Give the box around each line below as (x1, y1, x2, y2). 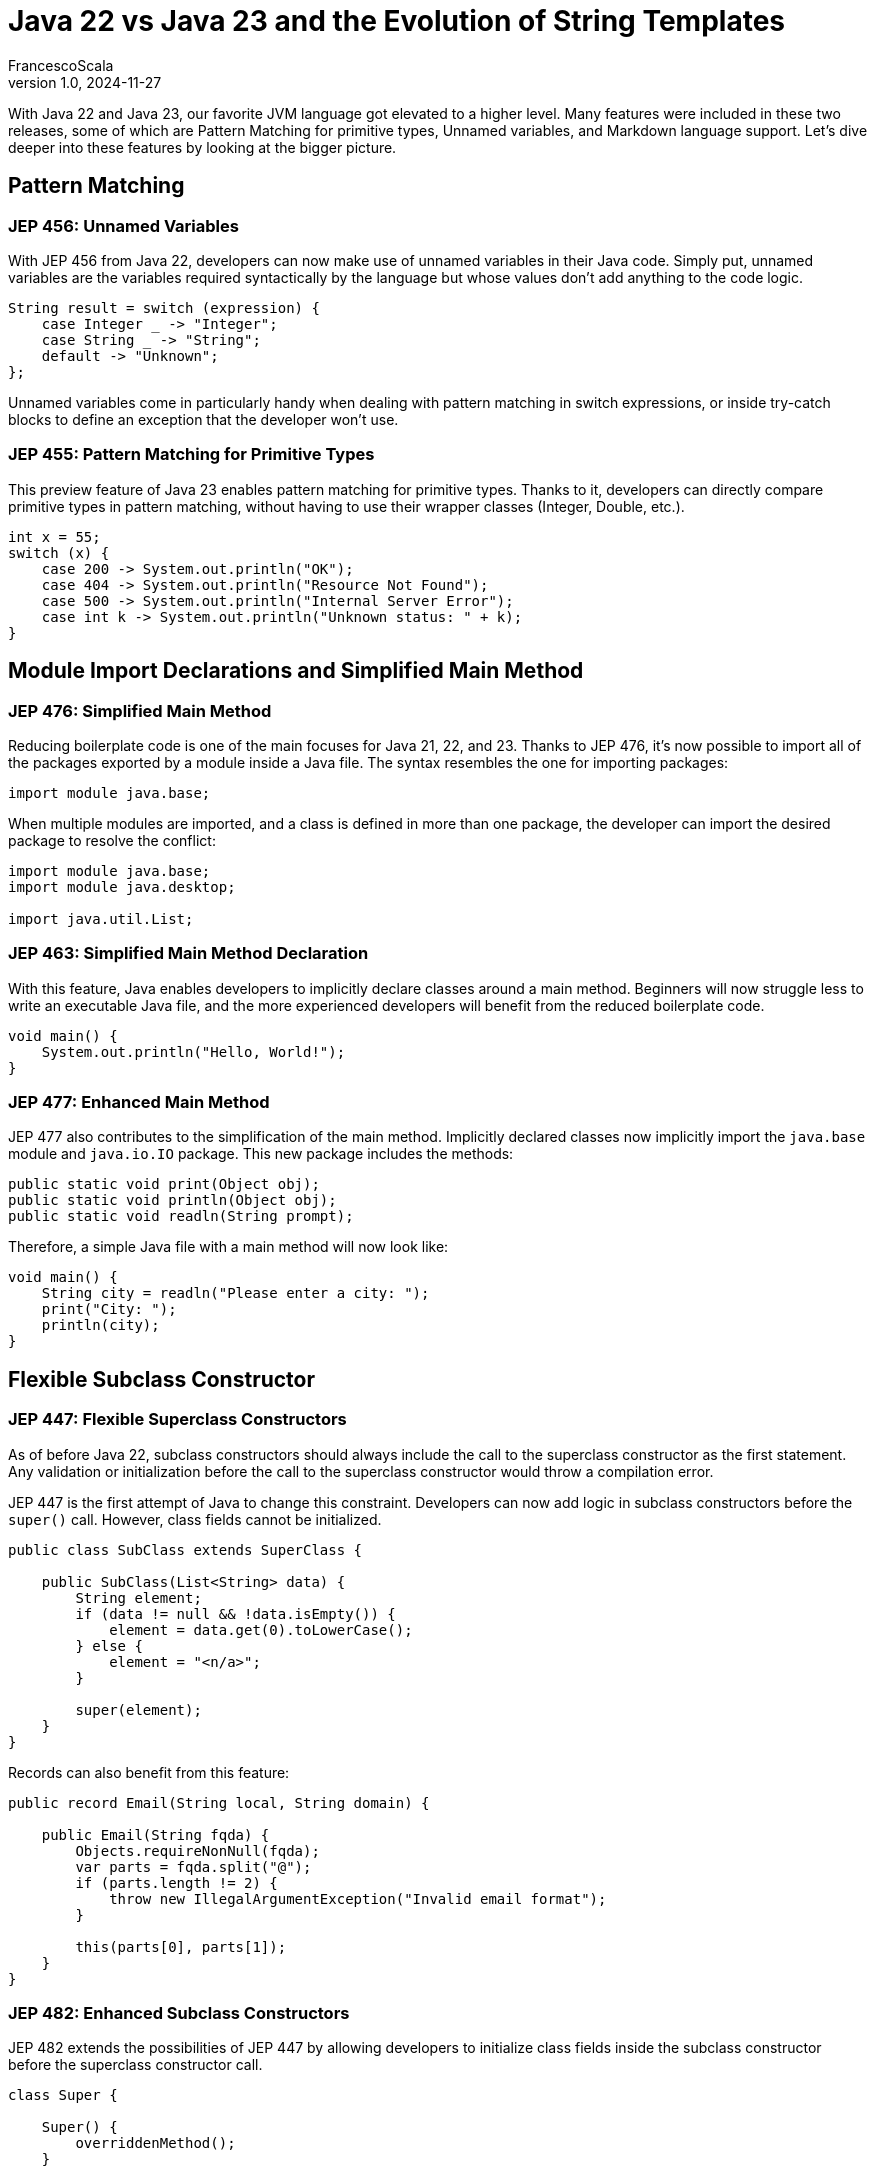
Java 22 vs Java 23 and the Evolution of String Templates (8, 4, 785, 38)
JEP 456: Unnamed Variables (8, 215, 239, 236)
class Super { (8, 2087, 118, 2104)
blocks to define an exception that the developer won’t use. (8, 410, 399, 428)
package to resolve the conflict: (8, 831, 216, 849)
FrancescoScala (8, 56, 114, 74)
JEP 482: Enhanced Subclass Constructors (8, 2003, 350, 2024)
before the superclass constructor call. (8, 2056, 263, 2074)
